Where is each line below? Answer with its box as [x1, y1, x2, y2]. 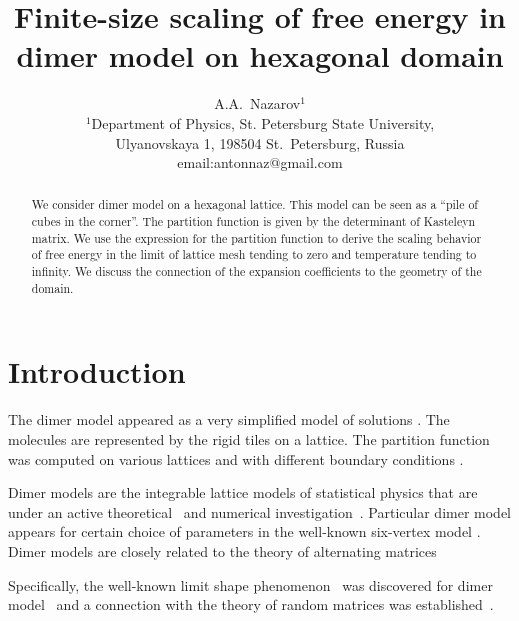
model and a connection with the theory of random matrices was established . [8, 594, 494, 615]
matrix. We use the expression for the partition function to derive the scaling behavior [31, 229, 482, 246]
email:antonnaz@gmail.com [177, 152, 343, 173]
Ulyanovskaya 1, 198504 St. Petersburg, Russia [115, 132, 405, 153]
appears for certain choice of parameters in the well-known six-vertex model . [8, 521, 481, 542]
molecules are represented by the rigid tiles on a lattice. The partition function [8, 428, 490, 449]
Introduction [8, 351, 186, 392]
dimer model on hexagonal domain [16, 35, 504, 76]
